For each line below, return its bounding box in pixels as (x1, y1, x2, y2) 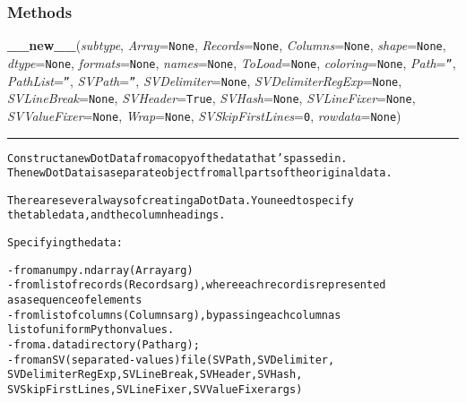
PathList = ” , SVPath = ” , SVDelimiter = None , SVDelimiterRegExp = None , (7, 71, 402, 90)
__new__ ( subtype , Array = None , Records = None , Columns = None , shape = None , (7, 36, 446, 55)
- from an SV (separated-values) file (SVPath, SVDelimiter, (7, 353, 335, 366)
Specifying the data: (7, 236, 123, 250)
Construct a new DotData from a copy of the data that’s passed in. (7, 151, 348, 165)
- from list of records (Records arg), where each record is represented (7, 279, 386, 292)
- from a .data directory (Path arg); (7, 339, 200, 352)
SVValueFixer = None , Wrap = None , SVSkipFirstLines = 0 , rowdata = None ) (7, 106, 401, 124)
